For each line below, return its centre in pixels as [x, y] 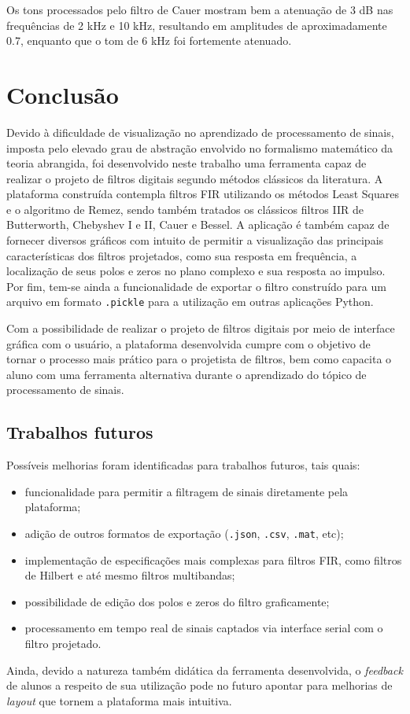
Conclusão [63, 94]
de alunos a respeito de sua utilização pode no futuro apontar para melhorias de [199, 685]
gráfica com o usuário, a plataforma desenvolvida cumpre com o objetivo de [188, 343]
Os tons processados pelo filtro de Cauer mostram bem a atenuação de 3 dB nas [200, 9]
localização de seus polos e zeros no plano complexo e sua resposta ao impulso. [196, 271]
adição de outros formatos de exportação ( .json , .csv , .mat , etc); [184, 534]
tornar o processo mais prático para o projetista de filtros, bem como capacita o [199, 359]
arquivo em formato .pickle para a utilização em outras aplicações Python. [190, 302]
